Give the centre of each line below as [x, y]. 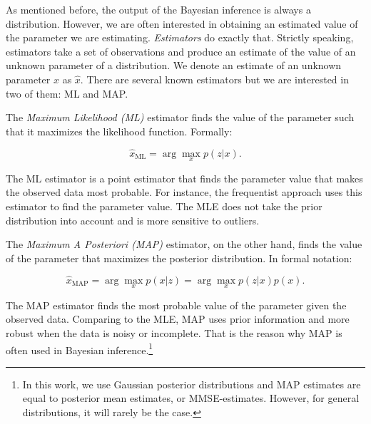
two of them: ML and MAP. [67, 93]
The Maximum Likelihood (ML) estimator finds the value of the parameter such [180, 117]
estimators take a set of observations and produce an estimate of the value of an [181, 51]
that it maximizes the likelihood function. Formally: [119, 131]
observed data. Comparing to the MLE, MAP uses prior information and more [178, 319]
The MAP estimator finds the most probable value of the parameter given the [176, 305]
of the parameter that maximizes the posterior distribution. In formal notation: [179, 258]
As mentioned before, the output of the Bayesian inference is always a [158, 9]
